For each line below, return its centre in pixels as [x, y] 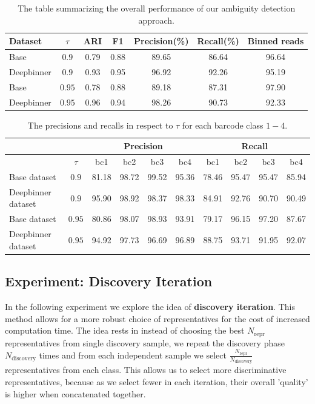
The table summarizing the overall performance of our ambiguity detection [157, 8]
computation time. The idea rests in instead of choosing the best [125, 330]
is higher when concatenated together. [75, 393]
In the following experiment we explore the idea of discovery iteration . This [150, 306]
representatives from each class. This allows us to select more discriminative [146, 370]
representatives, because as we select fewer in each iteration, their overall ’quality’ [157, 381]
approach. [156, 20]
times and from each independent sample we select [133, 355]
